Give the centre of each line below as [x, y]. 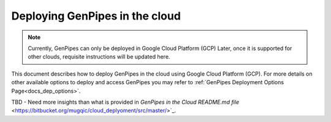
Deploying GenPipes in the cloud [96, 16]
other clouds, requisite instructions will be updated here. [99, 57]
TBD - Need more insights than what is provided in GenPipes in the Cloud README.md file [125, 102]
